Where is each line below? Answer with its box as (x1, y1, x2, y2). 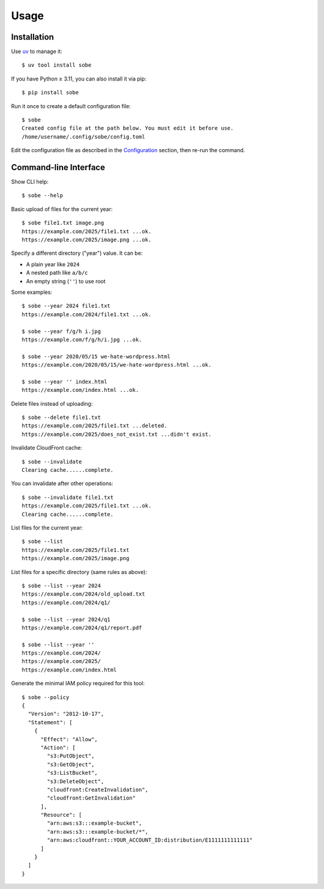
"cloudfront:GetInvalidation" (47, 795, 136, 802)
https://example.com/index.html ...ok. (22, 386, 139, 394)
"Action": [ (40, 744, 76, 751)
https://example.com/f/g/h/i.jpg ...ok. (22, 336, 142, 343)
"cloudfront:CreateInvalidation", (47, 786, 149, 793)
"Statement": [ (28, 719, 73, 726)
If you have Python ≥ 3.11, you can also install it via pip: (11, 75, 147, 82)
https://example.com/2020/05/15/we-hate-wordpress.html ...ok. (22, 361, 212, 368)
